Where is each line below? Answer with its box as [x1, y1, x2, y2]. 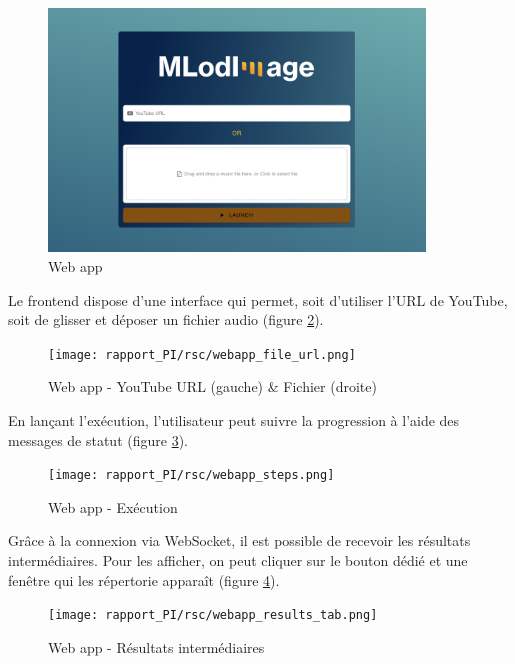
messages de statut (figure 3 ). [8, 429, 188, 450]
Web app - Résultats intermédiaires [48, 636, 265, 657]
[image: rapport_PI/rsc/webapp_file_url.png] [48, 347, 356, 362]
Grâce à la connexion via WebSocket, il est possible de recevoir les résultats [8, 530, 471, 551]
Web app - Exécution [48, 496, 178, 517]
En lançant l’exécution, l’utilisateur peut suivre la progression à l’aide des [8, 409, 460, 430]
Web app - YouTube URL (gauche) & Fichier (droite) [48, 376, 377, 397]
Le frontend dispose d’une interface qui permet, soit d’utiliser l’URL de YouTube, [8, 289, 508, 310]
